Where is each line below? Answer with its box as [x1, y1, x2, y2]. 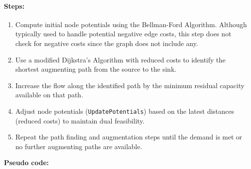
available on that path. [15, 90, 84, 100]
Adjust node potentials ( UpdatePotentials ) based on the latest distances [15, 106, 234, 116]
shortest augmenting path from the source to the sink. [15, 64, 177, 74]
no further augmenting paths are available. [15, 141, 142, 151]
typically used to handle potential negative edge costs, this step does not [15, 29, 232, 39]
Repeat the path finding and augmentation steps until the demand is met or [15, 132, 242, 142]
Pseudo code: [4, 157, 49, 168]
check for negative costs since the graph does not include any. [15, 38, 198, 48]
